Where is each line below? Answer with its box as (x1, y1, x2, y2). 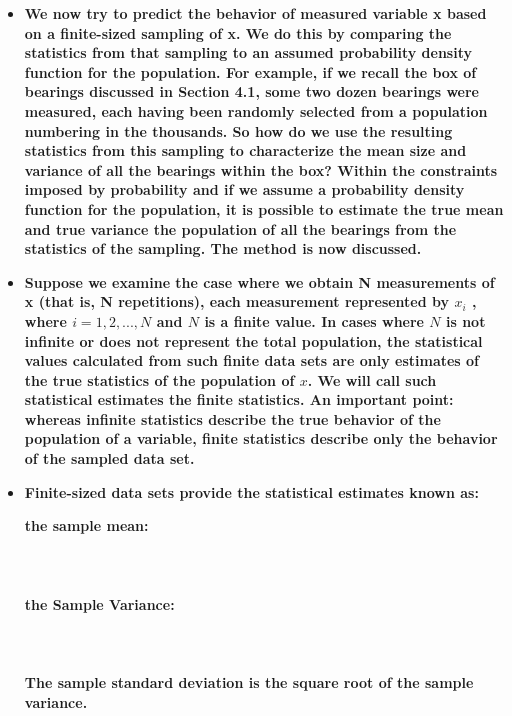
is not (445, 310, 486, 331)
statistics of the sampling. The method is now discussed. (24, 238, 422, 259)
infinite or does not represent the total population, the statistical (24, 330, 483, 351)
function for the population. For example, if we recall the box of (24, 61, 477, 82)
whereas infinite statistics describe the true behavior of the (24, 408, 441, 429)
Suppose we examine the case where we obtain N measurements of (24, 271, 495, 292)
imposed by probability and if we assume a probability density (24, 179, 465, 200)
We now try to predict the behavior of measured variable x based (24, 3, 487, 23)
